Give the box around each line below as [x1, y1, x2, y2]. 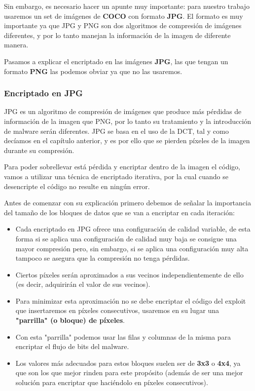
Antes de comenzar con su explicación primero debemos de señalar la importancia [4, 197, 251, 208]
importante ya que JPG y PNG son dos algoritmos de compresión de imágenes [4, 20, 242, 31]
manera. [4, 39, 29, 50]
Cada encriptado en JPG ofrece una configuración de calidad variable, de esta [15, 224, 251, 234]
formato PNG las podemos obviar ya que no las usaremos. [4, 66, 182, 76]
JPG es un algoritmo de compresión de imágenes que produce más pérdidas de [4, 106, 242, 117]
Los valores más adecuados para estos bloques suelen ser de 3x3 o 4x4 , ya [15, 357, 241, 368]
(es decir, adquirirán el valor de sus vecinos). [15, 279, 150, 289]
